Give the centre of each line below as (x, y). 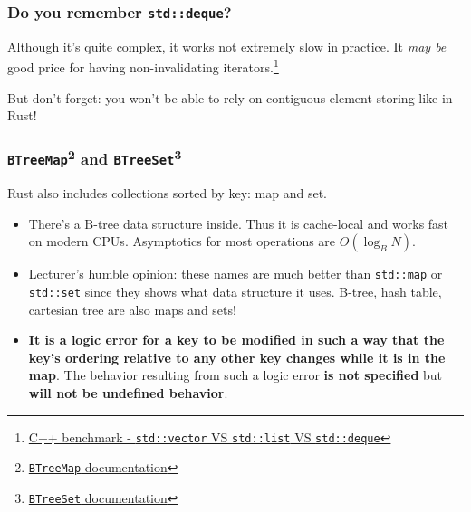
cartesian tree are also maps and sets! (132, 309)
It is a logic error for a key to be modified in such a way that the (236, 340)
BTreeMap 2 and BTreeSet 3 (95, 157)
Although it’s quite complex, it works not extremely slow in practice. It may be (227, 46)
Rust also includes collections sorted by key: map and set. (167, 193)
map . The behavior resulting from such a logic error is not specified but (235, 375)
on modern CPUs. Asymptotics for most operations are (182, 241)
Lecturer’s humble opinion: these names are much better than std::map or (235, 274)
